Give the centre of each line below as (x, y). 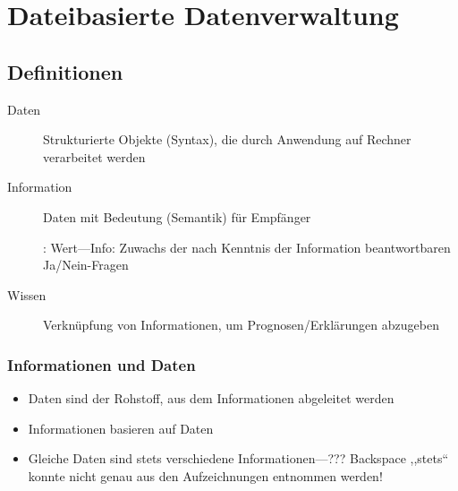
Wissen (27, 294)
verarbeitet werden (94, 156)
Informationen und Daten (102, 364)
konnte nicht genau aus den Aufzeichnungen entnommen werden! (205, 475)
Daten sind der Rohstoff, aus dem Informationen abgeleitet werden (211, 398)
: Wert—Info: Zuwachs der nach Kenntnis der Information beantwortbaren (247, 247)
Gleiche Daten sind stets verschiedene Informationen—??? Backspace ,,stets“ (238, 458)
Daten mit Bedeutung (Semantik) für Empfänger (177, 216)
